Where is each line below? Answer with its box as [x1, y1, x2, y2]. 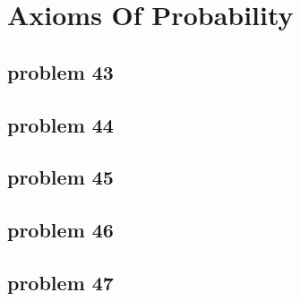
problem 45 [7, 163, 114, 191]
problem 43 [7, 57, 114, 85]
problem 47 [7, 268, 114, 296]
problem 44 [7, 110, 114, 138]
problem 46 [7, 216, 114, 244]
